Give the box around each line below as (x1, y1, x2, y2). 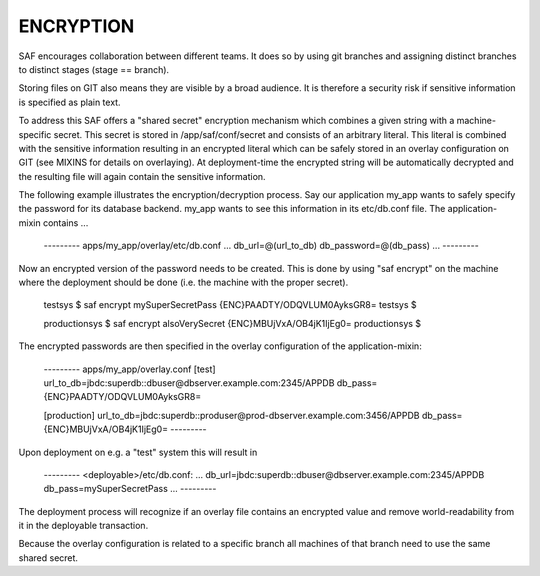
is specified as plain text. (18, 96, 121, 108)
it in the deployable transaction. (18, 520, 149, 532)
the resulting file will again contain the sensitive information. (18, 170, 266, 182)
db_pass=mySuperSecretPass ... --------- (43, 483, 217, 495)
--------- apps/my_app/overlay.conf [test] (43, 363, 216, 375)
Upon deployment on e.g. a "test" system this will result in (18, 446, 258, 458)
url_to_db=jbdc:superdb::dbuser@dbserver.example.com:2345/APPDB (43, 376, 335, 389)
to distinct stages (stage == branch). (18, 63, 170, 75)
